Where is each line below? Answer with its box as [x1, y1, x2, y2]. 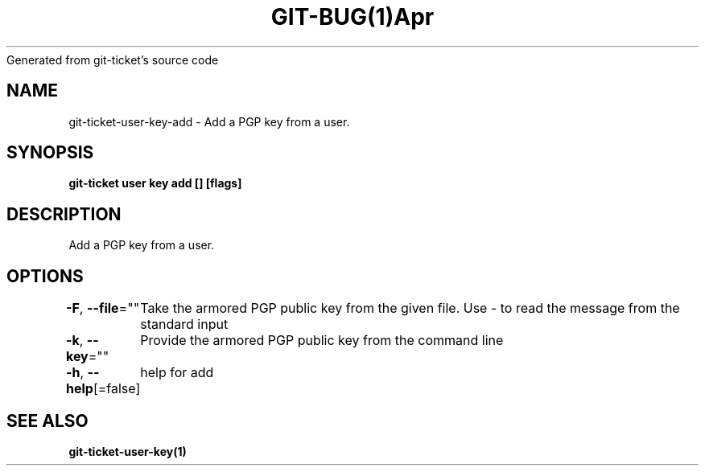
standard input [140, 316, 229, 333]
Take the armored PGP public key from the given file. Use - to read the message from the [140, 300, 680, 317]
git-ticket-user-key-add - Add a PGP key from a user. [68, 114, 350, 129]
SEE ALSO [6, 410, 89, 431]
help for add [140, 364, 214, 381]
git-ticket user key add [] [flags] [68, 176, 242, 191]
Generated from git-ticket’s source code [6, 52, 219, 67]
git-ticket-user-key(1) [68, 444, 187, 458]
